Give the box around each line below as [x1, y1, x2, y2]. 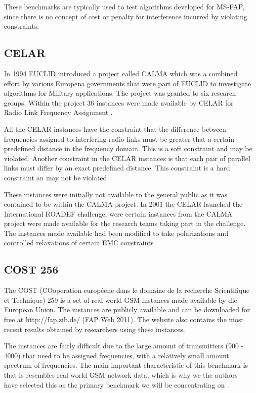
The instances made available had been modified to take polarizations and [4, 227, 229, 238]
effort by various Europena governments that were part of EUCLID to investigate [4, 78, 251, 88]
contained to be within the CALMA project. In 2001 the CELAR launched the [4, 199, 243, 209]
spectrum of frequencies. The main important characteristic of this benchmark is [4, 360, 248, 370]
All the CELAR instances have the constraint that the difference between [4, 123, 226, 134]
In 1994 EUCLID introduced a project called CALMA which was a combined [4, 68, 238, 78]
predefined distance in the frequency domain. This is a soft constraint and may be [4, 143, 253, 154]
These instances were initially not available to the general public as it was [4, 189, 227, 199]
